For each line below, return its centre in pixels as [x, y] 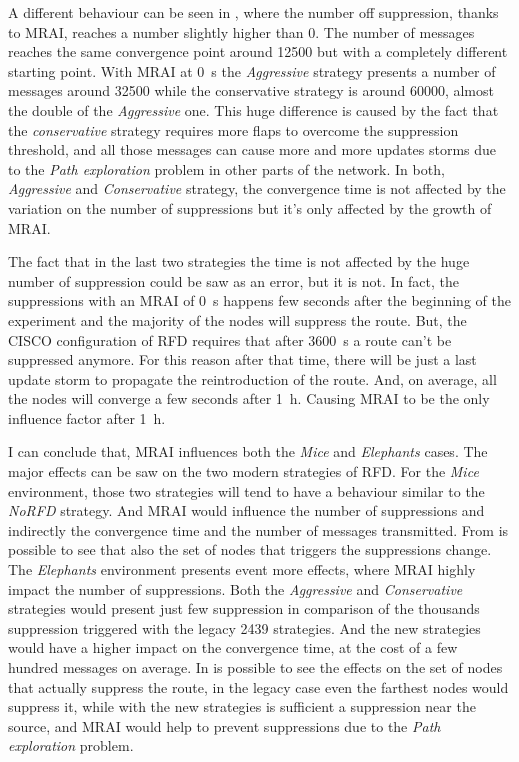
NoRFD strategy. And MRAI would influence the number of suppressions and [246, 510]
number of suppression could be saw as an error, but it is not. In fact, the [233, 280]
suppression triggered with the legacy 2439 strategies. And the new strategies [244, 627]
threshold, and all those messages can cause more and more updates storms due [252, 149]
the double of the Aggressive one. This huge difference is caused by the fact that [253, 109]
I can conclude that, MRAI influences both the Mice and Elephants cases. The [248, 451]
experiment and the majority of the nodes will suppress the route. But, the [237, 319]
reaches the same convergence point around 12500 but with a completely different [258, 51]
